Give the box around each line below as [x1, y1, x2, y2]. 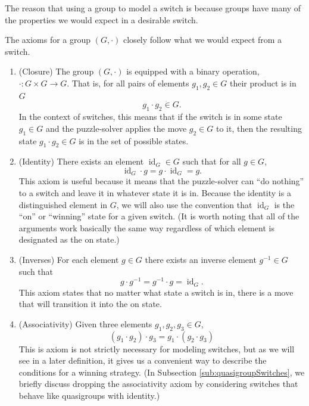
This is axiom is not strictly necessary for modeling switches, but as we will [18, 342, 295, 355]
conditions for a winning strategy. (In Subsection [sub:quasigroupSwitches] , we [18, 365, 305, 378]
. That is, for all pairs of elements [67, 76, 189, 89]
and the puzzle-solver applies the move [45, 122, 187, 134]
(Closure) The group [18, 65, 94, 78]
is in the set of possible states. [79, 134, 189, 147]
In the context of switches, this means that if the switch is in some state [18, 110, 282, 123]
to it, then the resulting [216, 122, 302, 134]
